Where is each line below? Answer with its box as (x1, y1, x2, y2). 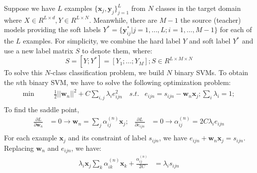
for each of (220, 24, 252, 35)
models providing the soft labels (4, 24, 101, 35)
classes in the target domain (155, 3, 241, 13)
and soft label (189, 36, 231, 46)
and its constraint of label (68, 132, 147, 143)
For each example (4, 132, 57, 143)
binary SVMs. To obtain (174, 67, 249, 78)
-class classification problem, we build (50, 67, 164, 78)
